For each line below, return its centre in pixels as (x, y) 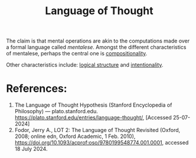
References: (37, 89)
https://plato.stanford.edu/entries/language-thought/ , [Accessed (93, 118)
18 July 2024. (31, 149)
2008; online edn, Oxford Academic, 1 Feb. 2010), (75, 136)
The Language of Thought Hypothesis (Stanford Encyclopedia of (93, 105)
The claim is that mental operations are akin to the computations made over (98, 41)
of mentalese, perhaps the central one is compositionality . (77, 54)
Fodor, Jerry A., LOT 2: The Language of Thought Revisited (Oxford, (97, 130)
